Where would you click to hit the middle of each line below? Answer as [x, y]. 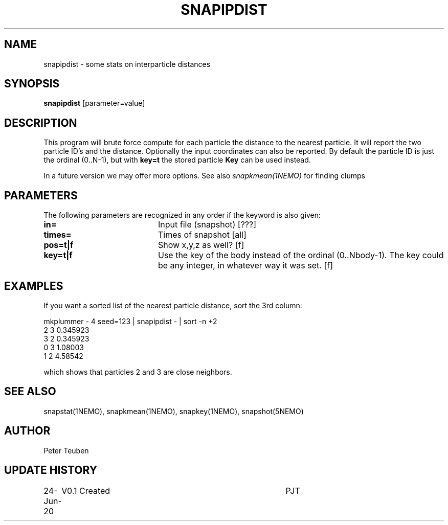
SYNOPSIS [32, 84]
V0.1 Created [86, 490]
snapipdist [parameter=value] [94, 103]
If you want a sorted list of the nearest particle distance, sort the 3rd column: [173, 305]
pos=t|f [59, 245]
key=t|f [58, 255]
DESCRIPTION [41, 123]
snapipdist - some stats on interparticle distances [127, 64]
